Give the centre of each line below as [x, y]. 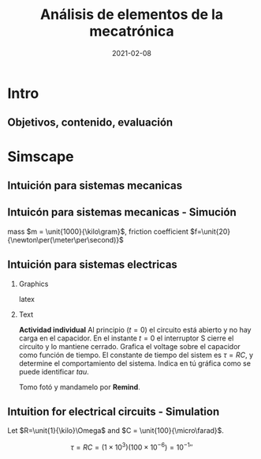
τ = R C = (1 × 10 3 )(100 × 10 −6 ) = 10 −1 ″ [132, 446]
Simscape [41, 156]
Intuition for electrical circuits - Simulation [114, 411]
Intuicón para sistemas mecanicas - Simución [122, 212]
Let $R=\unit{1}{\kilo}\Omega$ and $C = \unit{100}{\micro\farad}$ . [116, 431]
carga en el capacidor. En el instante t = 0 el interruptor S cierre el [126, 338]
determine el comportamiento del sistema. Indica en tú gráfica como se [135, 363]
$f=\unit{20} [210, 231]
